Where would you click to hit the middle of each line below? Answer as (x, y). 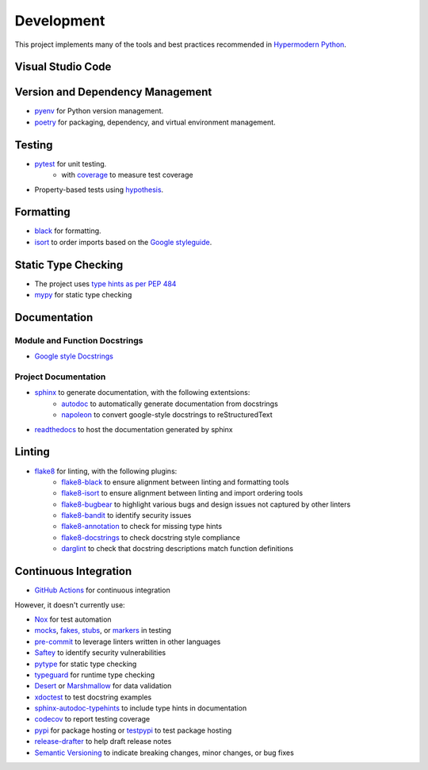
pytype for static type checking (86, 664)
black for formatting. (68, 231)
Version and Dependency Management (113, 92)
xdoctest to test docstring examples (93, 697)
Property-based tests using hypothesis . (99, 190)
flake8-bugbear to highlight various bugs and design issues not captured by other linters (206, 504)
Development (60, 21)
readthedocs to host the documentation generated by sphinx (134, 429)
